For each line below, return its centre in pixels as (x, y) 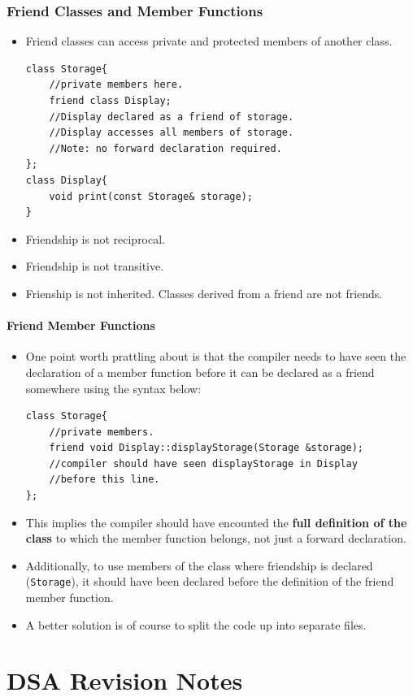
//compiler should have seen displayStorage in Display (203, 463)
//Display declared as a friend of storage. (172, 117)
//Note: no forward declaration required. (165, 148)
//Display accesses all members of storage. (172, 133)
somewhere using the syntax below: (113, 388)
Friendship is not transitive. (95, 266)
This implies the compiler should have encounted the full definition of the (216, 522)
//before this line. (104, 480)
